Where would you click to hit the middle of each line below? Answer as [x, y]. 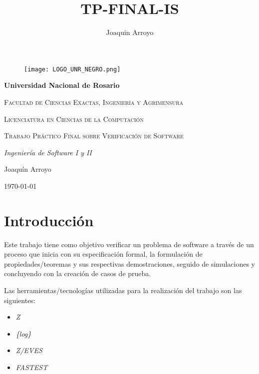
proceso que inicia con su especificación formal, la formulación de [103, 254]
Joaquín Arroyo [28, 169]
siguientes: [20, 300]
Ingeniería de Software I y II [48, 152]
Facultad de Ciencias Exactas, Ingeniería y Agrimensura [94, 102]
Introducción [49, 220]
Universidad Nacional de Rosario [62, 85]
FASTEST [32, 367]
